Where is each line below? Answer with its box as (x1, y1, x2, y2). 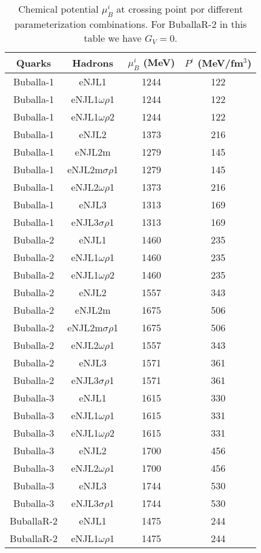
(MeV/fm (197, 56, 243, 70)
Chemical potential (18, 2, 99, 16)
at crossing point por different (116, 2, 243, 16)
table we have (84, 31, 142, 45)
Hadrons (72, 56, 114, 70)
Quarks (16, 56, 51, 70)
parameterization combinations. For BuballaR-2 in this (15, 17, 247, 31)
